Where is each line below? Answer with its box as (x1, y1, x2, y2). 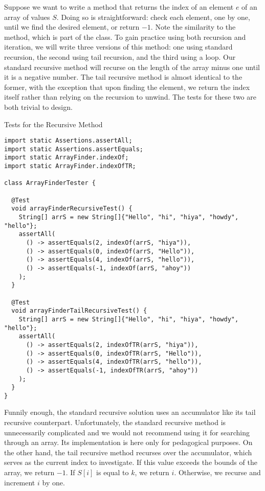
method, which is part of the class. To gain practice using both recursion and (4, 31, 246, 42)
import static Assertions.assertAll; (4, 137, 132, 145)
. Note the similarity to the (150, 21, 236, 32)
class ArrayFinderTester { (4, 179, 96, 187)
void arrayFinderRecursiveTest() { (11, 205, 132, 213)
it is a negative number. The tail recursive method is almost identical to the (4, 72, 242, 82)
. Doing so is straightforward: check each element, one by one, (56, 11, 250, 22)
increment (4, 477, 35, 487)
